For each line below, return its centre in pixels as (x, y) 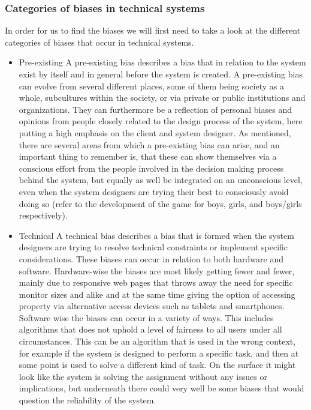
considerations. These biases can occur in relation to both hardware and (151, 258)
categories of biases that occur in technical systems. (99, 42)
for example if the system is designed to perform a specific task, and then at (159, 353)
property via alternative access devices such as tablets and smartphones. (152, 306)
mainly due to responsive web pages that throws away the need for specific (156, 282)
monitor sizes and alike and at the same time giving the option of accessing (157, 294)
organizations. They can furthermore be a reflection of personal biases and (155, 109)
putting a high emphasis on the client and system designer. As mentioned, (155, 132)
